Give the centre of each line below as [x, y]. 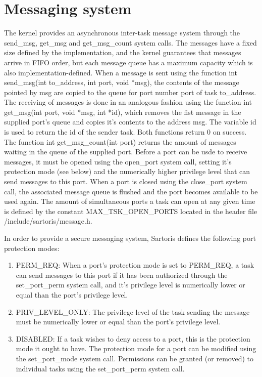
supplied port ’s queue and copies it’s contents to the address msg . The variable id [130, 122]
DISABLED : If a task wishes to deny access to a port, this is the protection [133, 338]
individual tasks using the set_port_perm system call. [100, 368]
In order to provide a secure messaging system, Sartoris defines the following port [130, 238]
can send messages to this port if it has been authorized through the [122, 275]
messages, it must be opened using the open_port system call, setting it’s [118, 161]
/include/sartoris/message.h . [48, 221]
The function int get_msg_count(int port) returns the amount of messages [120, 141]
